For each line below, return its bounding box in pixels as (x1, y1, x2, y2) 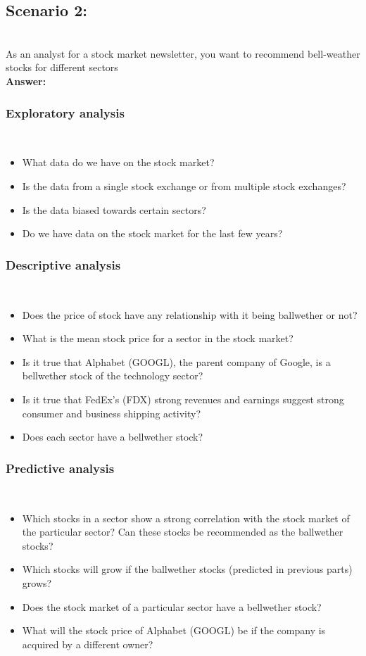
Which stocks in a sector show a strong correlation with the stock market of (22, 510, 350, 525)
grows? (22, 575, 52, 590)
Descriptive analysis (6, 256, 121, 273)
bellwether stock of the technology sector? (22, 368, 203, 383)
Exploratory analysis (6, 103, 125, 121)
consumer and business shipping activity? (22, 405, 201, 420)
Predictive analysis (6, 459, 115, 477)
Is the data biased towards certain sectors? (22, 202, 206, 217)
